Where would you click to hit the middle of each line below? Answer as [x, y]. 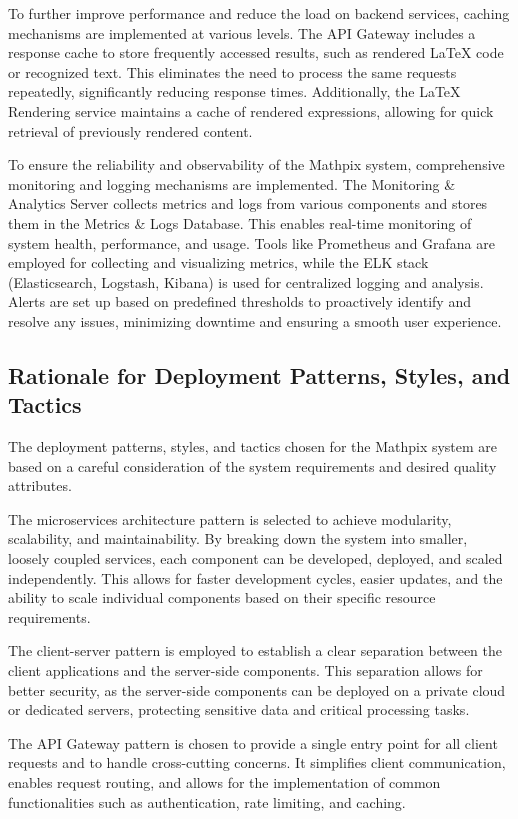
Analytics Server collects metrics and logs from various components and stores [248, 203]
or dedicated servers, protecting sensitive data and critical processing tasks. [239, 709]
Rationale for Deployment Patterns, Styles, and [259, 374]
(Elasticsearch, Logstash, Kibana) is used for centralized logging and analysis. [246, 281]
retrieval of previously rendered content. [130, 130]
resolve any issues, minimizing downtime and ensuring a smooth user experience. [255, 320]
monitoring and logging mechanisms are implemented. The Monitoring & [232, 183]
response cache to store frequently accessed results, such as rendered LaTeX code [256, 52]
